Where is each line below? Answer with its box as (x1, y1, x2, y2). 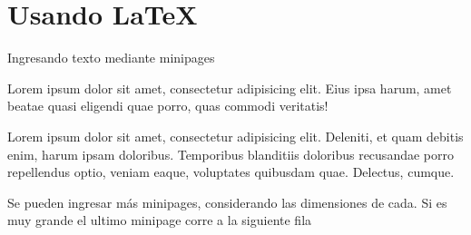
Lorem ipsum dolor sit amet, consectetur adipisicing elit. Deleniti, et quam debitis (7, 126, 464, 145)
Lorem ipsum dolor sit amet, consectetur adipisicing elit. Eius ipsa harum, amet (7, 78, 452, 97)
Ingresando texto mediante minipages (7, 48, 215, 67)
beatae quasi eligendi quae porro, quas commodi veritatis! (7, 96, 329, 115)
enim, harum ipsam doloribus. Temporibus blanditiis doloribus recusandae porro (7, 144, 454, 163)
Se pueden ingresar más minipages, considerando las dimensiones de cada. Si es (7, 192, 447, 211)
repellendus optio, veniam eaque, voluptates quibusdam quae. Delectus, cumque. (7, 162, 455, 181)
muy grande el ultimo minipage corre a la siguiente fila (7, 211, 312, 230)
